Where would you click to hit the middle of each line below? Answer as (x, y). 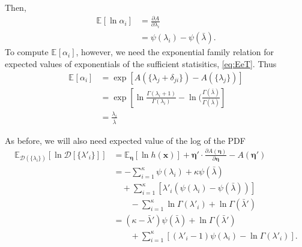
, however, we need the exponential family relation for (175, 52)
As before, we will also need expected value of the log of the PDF (125, 140)
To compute (27, 52)
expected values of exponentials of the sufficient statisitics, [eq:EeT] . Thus (141, 64)
